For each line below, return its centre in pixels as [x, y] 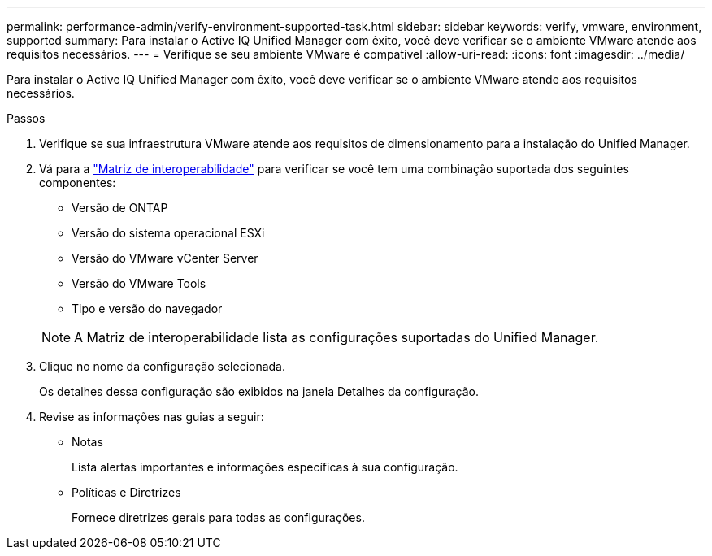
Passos [26, 118]
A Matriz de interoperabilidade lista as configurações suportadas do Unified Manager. [336, 337]
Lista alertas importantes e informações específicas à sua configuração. [265, 467]
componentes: [78, 182]
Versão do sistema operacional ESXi [168, 233]
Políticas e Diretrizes [126, 492]
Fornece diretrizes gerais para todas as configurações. [218, 517]
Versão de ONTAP [120, 208]
